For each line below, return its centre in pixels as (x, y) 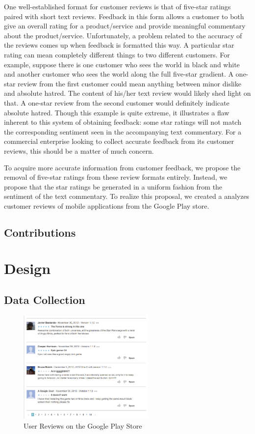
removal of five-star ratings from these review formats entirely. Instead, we (116, 177)
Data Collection (45, 300)
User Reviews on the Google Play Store (83, 426)
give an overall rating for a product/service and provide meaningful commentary (125, 26)
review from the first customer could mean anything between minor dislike (129, 83)
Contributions (40, 232)
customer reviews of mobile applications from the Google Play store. (107, 205)
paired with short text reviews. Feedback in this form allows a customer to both (124, 16)
